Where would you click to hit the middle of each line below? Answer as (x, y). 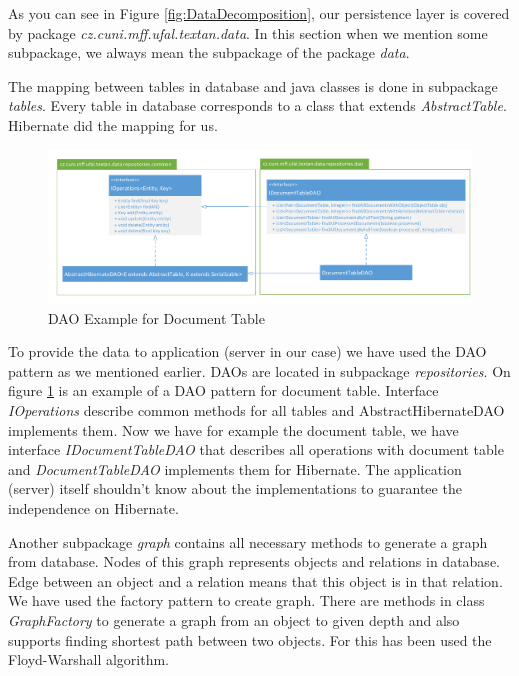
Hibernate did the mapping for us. (113, 124)
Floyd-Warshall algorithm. (88, 659)
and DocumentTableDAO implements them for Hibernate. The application (235, 468)
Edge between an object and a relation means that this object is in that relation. (255, 580)
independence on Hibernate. (93, 507)
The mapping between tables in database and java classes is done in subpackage (253, 85)
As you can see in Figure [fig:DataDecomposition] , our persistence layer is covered (259, 13)
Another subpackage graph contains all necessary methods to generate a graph (248, 541)
